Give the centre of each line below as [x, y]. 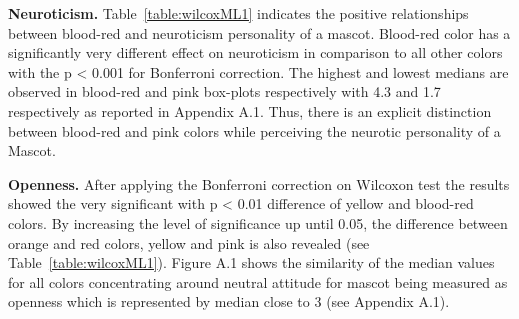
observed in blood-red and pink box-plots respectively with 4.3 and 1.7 [224, 91]
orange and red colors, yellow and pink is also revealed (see [189, 242]
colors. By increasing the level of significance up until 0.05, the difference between [258, 222]
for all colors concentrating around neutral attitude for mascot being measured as [258, 281]
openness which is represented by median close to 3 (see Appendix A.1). [229, 301]
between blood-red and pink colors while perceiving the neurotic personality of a [254, 130]
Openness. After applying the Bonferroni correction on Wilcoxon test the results [259, 183]
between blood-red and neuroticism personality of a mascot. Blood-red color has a [259, 32]
